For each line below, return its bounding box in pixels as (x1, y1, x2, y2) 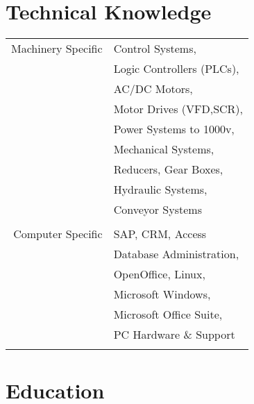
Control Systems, (113, 40, 196, 56)
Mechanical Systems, (113, 140, 214, 157)
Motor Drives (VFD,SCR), (113, 100, 244, 117)
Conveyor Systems (113, 201, 202, 217)
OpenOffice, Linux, (113, 265, 205, 282)
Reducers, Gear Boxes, (113, 160, 223, 177)
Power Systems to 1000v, (113, 120, 235, 137)
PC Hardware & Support (113, 326, 235, 342)
